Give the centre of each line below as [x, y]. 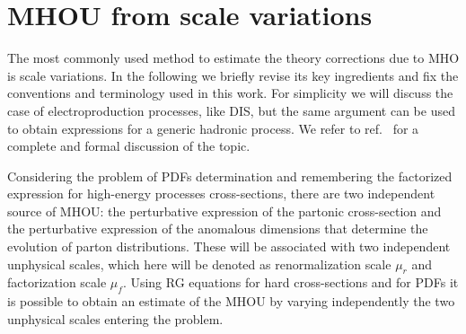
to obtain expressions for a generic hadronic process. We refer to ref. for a [213, 128]
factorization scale [57, 282]
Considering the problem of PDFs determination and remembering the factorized [230, 176]
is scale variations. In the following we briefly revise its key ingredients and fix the [233, 75]
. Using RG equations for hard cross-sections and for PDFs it [290, 282]
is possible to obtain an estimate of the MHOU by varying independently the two [231, 301]
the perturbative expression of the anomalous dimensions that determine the [218, 229]
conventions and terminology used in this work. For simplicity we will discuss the [230, 93]
